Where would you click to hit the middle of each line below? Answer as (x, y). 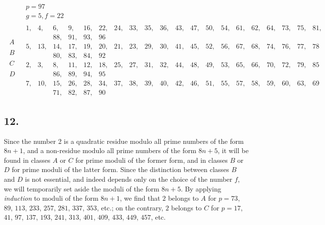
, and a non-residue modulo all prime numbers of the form (110, 150)
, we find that (140, 198)
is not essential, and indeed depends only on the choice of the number (129, 179)
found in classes (27, 160)
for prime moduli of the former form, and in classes (152, 160)
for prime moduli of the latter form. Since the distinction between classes (120, 169)
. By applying (201, 188)
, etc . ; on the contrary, (130, 207)
